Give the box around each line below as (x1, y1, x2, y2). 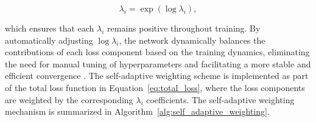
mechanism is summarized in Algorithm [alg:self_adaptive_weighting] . (5, 105, 270, 118)
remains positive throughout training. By (107, 22, 261, 34)
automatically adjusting (5, 33, 93, 46)
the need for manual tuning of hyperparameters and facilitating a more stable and (5, 57, 311, 70)
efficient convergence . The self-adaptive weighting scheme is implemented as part (5, 69, 309, 82)
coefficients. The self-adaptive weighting (146, 93, 295, 106)
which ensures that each (5, 22, 94, 34)
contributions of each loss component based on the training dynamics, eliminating (5, 46, 310, 58)
